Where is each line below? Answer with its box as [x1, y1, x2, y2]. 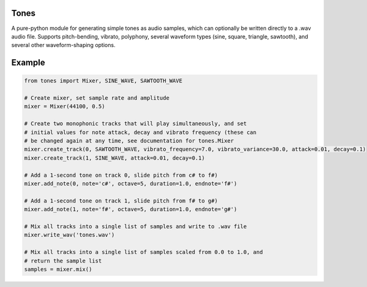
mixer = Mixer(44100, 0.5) [24, 103, 105, 110]
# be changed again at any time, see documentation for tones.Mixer [24, 138, 234, 144]
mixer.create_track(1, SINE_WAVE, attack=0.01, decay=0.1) [24, 154, 205, 162]
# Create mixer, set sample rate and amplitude [24, 95, 169, 102]
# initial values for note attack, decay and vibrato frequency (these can [24, 129, 257, 136]
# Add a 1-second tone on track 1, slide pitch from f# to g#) [24, 197, 218, 204]
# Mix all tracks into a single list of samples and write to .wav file [24, 223, 247, 229]
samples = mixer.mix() [24, 266, 92, 272]
